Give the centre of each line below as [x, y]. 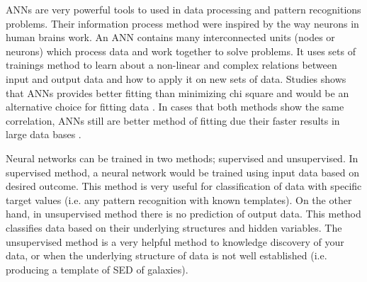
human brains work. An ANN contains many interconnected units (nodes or [170, 37]
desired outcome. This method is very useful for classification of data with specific [184, 186]
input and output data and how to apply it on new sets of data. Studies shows [176, 78]
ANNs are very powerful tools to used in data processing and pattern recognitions [183, 9]
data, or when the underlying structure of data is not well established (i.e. [166, 255]
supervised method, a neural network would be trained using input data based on [183, 172]
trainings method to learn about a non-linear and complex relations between [171, 65]
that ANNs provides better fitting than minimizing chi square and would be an [177, 92]
